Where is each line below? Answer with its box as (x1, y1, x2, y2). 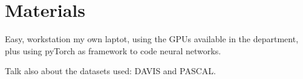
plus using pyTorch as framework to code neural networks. (5, 44, 221, 57)
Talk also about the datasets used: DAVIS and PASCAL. (5, 65, 216, 77)
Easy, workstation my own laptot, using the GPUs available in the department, (5, 33, 299, 45)
